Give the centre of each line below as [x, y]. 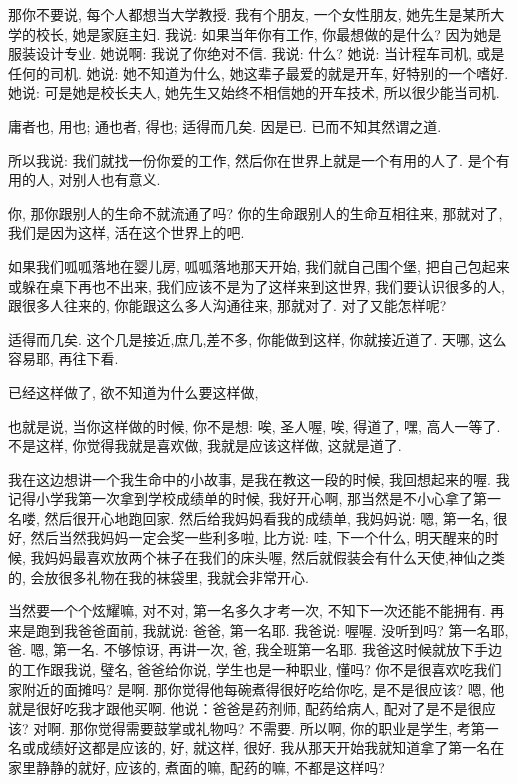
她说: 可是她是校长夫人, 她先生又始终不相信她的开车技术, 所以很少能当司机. [254, 92]
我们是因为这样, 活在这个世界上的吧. [126, 232]
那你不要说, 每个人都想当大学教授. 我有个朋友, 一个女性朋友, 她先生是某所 [249, 14]
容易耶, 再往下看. [63, 358]
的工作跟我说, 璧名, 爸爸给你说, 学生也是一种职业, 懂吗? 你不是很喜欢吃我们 [255, 669]
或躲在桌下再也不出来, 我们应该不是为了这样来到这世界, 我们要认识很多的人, [256, 285]
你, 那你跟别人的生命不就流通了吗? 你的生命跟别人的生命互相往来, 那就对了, [255, 212]
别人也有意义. [116, 179]
